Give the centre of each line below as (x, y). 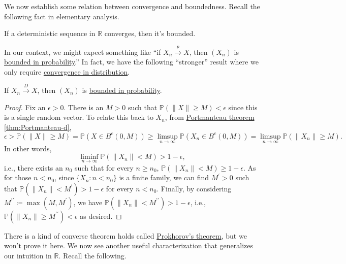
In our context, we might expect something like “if (83, 52)
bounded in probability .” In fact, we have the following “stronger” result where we (131, 62)
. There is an (84, 107)
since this (243, 107)
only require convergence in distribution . (67, 71)
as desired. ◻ (101, 216)
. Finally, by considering (194, 188)
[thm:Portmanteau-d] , (38, 127)
